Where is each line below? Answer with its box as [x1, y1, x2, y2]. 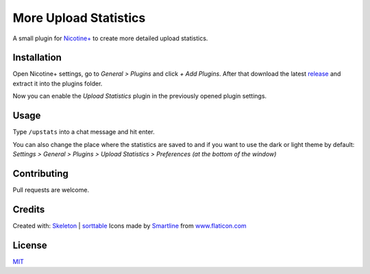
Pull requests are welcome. [12, 185, 89, 194]
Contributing [12, 167, 69, 179]
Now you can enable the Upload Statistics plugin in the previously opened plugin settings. [12, 92, 267, 100]
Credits [12, 204, 45, 215]
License [12, 239, 47, 251]
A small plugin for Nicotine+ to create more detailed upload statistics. [12, 34, 208, 42]
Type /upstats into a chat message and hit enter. [12, 128, 156, 136]
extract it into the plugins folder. [12, 79, 103, 87]
